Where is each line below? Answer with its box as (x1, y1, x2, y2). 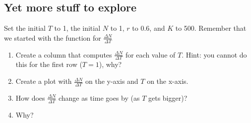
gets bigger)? (148, 92, 188, 103)
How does (15, 92, 45, 103)
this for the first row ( (15, 59, 82, 69)
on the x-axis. (147, 76, 188, 86)
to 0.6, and (132, 23, 165, 33)
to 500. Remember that (175, 23, 247, 33)
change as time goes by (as (58, 92, 140, 103)
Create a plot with (15, 76, 72, 86)
